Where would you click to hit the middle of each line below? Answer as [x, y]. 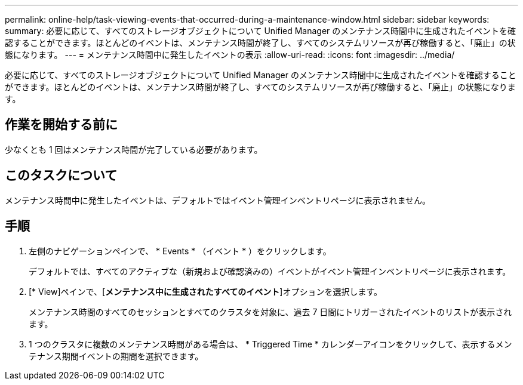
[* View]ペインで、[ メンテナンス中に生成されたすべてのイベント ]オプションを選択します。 [206, 291]
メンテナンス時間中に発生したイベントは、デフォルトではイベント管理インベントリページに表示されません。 [218, 200]
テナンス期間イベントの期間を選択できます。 [116, 356]
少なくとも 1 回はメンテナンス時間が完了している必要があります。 [134, 149]
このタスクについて [61, 175]
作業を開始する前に [61, 125]
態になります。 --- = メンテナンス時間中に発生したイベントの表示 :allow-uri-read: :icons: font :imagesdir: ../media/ [230, 55]
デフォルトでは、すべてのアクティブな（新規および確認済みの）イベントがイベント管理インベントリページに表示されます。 [270, 271]
